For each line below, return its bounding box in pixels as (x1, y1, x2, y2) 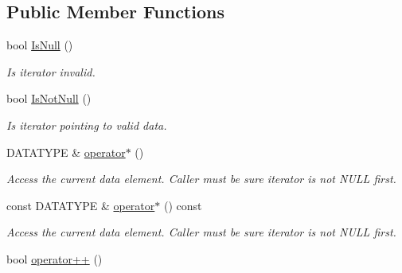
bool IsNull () (6, 37, 73, 53)
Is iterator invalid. (6, 63, 96, 80)
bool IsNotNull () (6, 90, 92, 107)
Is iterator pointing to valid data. (6, 116, 167, 133)
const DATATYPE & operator (6, 197, 155, 213)
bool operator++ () (6, 250, 103, 267)
